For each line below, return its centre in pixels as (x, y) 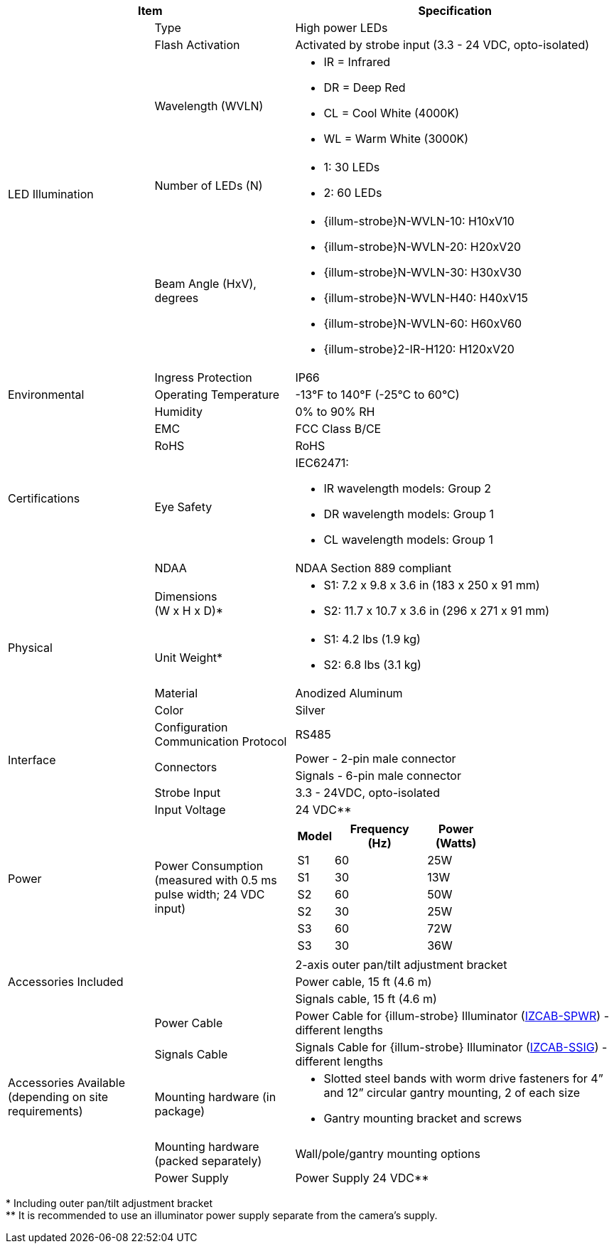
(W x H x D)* (189, 611)
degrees (177, 298)
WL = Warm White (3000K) (396, 139)
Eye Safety (183, 507)
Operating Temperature (217, 395)
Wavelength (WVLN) (209, 106)
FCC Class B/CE (338, 429)
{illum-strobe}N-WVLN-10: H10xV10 (419, 221)
